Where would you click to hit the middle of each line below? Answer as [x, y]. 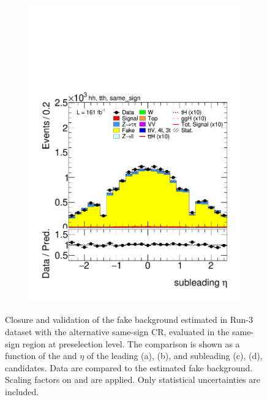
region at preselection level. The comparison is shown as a [131, 343]
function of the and [41, 356]
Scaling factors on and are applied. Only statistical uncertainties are [133, 380]
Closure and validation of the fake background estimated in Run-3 [129, 320]
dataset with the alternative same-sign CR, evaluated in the [117, 331]
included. [22, 391]
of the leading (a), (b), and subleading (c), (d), [175, 356]
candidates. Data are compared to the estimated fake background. [129, 367]
